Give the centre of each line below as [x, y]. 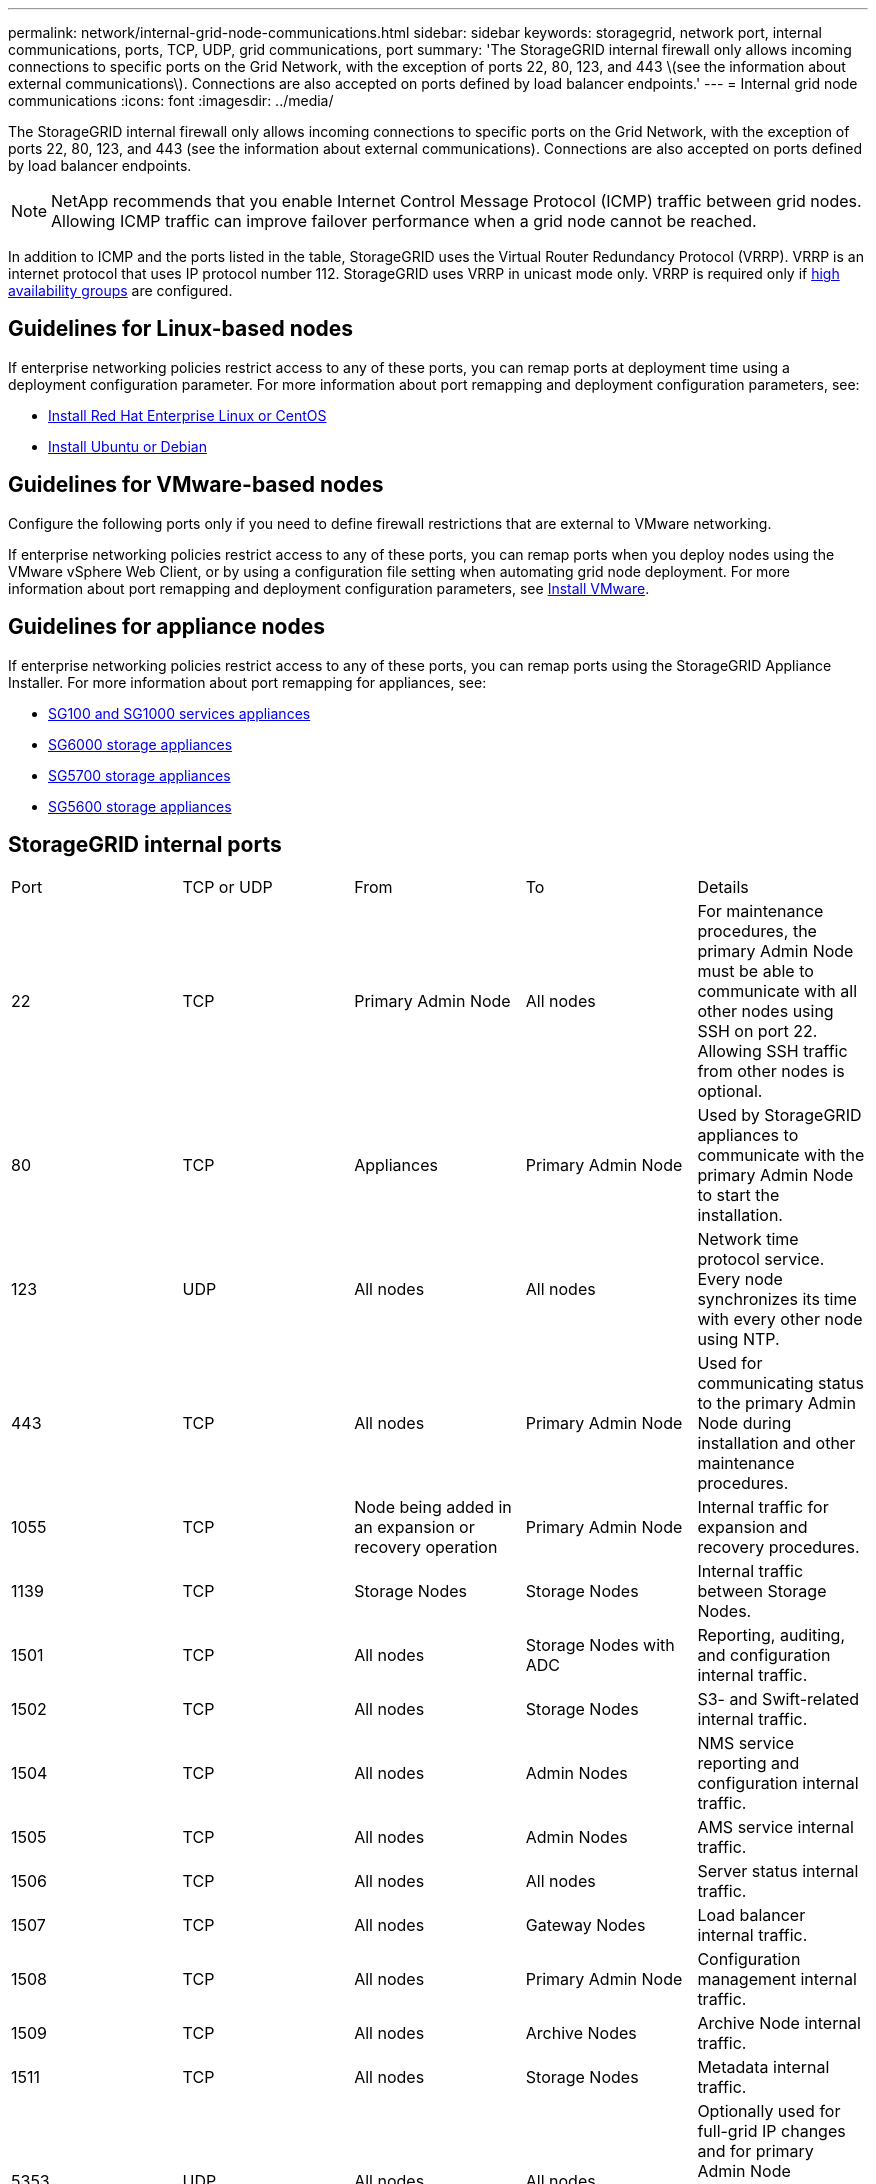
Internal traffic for [763, 1507]
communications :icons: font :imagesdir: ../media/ [171, 100]
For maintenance [760, 911]
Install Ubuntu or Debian [127, 446]
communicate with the [781, 1155]
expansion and [752, 1527]
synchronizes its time [777, 1299]
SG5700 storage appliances [139, 775]
